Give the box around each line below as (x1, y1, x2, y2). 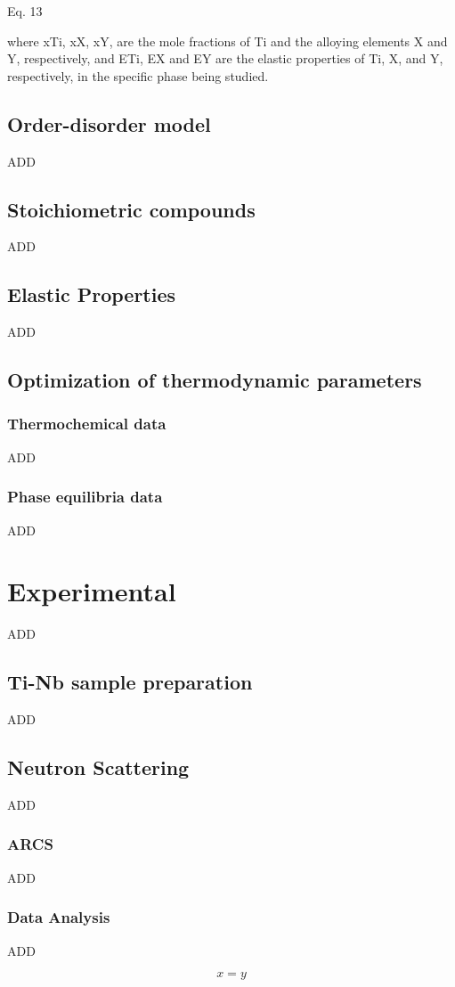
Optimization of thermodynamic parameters (7, 366, 422, 394)
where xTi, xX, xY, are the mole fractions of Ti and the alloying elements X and (7, 31, 448, 50)
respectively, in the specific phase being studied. (7, 66, 269, 85)
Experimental (7, 573, 176, 609)
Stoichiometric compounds (7, 195, 256, 223)
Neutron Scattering (7, 754, 190, 781)
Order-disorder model (7, 110, 211, 137)
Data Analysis (7, 906, 110, 928)
